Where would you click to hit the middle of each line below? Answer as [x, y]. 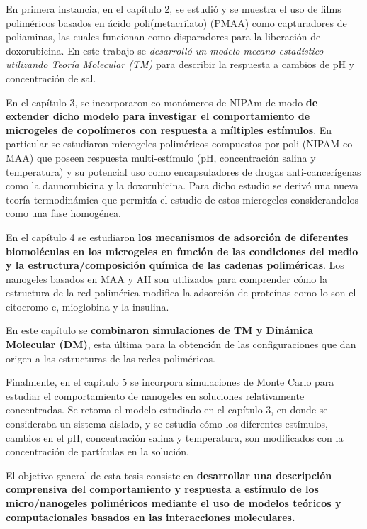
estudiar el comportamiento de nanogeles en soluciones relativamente [155, 395]
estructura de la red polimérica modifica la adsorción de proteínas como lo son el [181, 293]
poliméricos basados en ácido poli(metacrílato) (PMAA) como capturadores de [176, 22]
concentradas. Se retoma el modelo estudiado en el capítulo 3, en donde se [167, 410]
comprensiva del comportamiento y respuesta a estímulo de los [162, 489]
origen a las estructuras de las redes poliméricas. [111, 358]
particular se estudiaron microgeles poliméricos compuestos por [143, 144]
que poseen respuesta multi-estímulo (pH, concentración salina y [176, 157]
